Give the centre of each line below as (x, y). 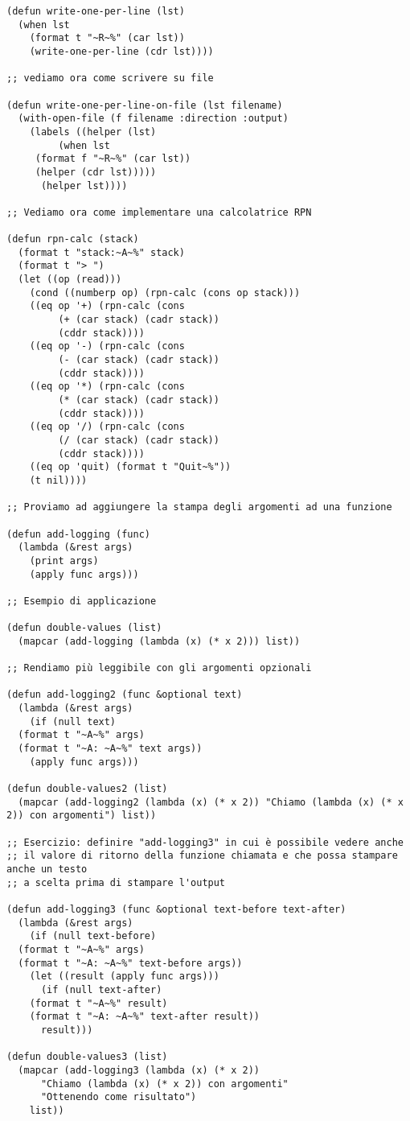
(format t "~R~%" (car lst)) (107, 38)
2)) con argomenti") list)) (82, 816)
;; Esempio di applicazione (82, 601)
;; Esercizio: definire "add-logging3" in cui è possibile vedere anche (205, 842)
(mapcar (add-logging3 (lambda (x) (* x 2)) (139, 1070)
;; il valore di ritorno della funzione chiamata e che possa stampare (202, 856)
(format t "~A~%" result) (98, 1003)
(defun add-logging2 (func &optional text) (125, 695)
